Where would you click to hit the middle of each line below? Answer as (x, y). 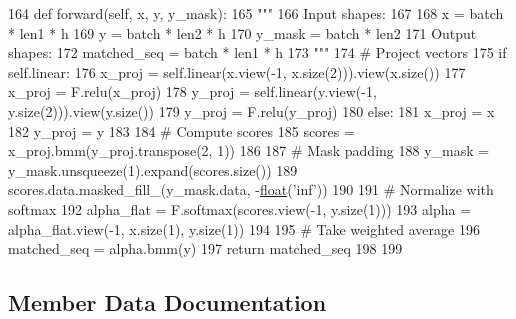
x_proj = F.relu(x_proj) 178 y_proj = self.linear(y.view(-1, (192, 91)
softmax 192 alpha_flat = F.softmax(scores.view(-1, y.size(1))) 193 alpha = (240, 208)
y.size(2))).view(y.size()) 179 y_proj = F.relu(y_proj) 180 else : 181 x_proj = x (251, 110)
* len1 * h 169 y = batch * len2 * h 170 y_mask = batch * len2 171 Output (242, 32)
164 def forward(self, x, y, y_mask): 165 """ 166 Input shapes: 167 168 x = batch (256, 13)
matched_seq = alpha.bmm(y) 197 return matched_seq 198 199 (205, 248)
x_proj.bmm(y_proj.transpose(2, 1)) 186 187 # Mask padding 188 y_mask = (249, 150)
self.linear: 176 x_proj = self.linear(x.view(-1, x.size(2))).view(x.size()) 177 (237, 71)
